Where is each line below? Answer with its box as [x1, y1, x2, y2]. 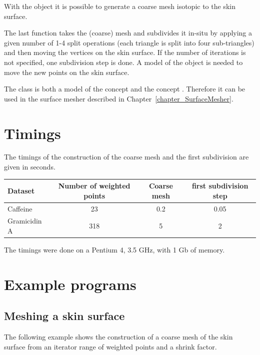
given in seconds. [4, 161, 55, 172]
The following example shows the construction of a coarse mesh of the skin [4, 331, 233, 342]
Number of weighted [58, 180, 130, 191]
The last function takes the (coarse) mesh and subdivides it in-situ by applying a [4, 27, 252, 38]
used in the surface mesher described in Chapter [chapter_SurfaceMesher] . [4, 93, 233, 103]
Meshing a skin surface [4, 308, 125, 323]
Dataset [7, 185, 35, 195]
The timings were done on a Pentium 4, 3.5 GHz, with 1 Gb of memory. [4, 244, 225, 255]
